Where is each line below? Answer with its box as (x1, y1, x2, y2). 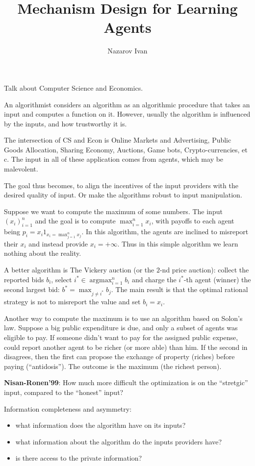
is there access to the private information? (15, 453, 142, 463)
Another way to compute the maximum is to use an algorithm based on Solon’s (4, 313, 243, 323)
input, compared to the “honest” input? (4, 387, 124, 397)
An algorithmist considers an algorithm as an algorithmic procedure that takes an (4, 99, 250, 109)
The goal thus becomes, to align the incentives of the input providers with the (4, 180, 238, 190)
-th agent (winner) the (183, 274, 251, 284)
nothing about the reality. (4, 248, 81, 258)
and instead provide (28, 238, 88, 248)
